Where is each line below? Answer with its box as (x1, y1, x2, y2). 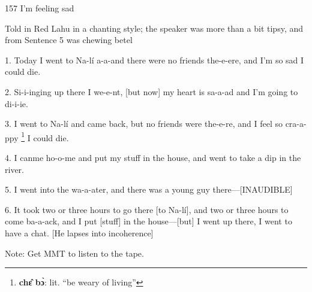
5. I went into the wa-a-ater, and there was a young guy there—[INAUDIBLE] (5, 183, 293, 196)
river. (5, 163, 24, 175)
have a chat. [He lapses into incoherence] (5, 226, 154, 239)
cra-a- (285, 117, 307, 130)
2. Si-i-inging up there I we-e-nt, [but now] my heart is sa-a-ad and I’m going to (5, 85, 298, 98)
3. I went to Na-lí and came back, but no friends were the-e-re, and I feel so (5, 117, 283, 130)
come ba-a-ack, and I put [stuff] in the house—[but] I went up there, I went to (5, 215, 292, 227)
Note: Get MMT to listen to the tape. (5, 247, 144, 259)
